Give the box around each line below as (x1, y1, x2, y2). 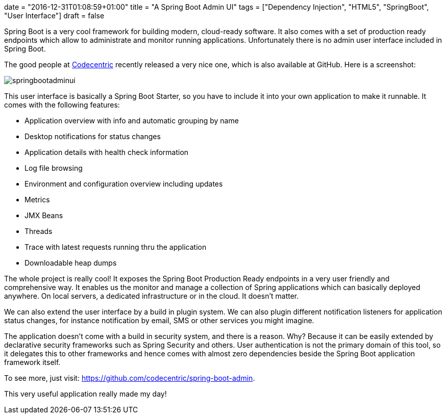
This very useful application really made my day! (4, 389, 167, 398)
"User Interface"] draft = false (4, 11, 105, 20)
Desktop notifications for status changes (24, 132, 161, 141)
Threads (24, 227, 53, 236)
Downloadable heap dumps (24, 258, 117, 267)
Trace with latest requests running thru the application (24, 243, 207, 251)
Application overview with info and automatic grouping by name (24, 116, 239, 125)
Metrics (24, 195, 50, 204)
